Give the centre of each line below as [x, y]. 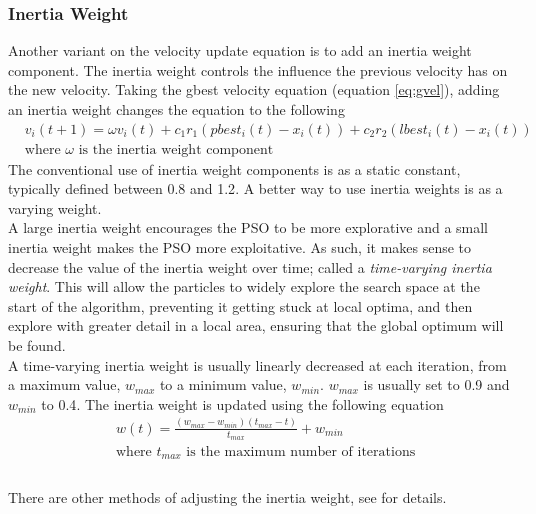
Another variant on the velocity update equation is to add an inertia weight [240, 50]
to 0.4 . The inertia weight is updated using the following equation [242, 403]
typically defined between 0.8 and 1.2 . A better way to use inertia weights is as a [255, 188]
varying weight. [55, 207]
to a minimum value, [223, 384]
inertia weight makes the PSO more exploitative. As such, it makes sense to [240, 247]
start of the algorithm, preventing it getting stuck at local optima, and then [240, 305]
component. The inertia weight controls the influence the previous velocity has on [258, 69]
